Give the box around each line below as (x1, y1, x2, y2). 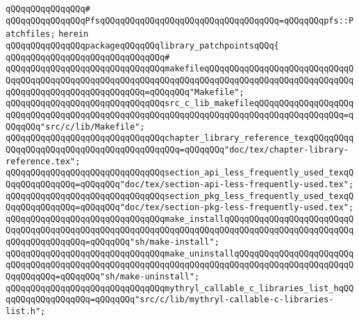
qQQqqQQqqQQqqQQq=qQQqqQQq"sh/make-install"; (6, 237, 219, 248)
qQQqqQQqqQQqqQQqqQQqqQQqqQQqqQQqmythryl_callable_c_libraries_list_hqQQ (6, 283, 354, 293)
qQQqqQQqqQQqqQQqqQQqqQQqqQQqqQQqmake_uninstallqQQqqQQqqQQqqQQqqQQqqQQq (6, 248, 354, 259)
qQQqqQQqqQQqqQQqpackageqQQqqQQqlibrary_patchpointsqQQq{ (6, 40, 279, 51)
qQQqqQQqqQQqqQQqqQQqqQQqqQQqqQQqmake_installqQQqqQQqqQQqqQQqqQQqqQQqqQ (6, 214, 354, 224)
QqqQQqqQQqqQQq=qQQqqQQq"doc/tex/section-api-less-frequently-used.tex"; (6, 179, 354, 189)
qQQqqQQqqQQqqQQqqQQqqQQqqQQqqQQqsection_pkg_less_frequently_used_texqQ (6, 191, 354, 201)
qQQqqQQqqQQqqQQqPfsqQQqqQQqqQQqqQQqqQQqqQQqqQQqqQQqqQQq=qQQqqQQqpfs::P (6, 15, 354, 26)
